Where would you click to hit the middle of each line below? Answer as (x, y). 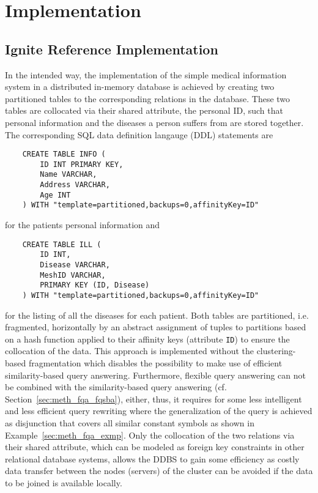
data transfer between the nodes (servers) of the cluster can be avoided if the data (159, 471)
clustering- (276, 351)
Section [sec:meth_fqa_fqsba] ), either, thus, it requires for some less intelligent (153, 398)
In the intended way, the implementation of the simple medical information (146, 74)
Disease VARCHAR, (75, 265)
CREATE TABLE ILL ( (62, 244)
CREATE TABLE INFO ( (64, 154)
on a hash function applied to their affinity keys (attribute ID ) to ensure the (147, 339)
